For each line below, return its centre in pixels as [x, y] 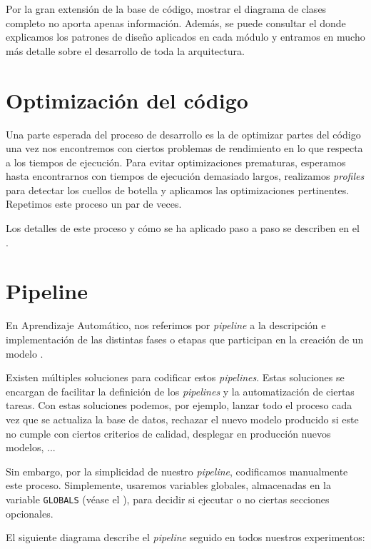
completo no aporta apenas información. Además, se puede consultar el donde [176, 22]
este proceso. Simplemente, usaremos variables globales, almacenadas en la [168, 485]
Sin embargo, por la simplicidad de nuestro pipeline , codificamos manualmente [177, 471]
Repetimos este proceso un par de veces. [94, 204]
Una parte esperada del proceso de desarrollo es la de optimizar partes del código [183, 134]
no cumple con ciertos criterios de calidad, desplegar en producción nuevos [168, 433]
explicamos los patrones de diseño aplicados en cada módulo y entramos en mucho [185, 37]
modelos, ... [31, 447]
